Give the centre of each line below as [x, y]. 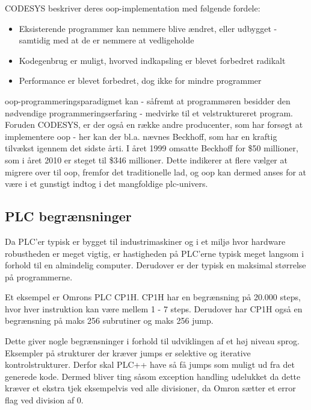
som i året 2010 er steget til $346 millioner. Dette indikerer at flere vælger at [146, 159]
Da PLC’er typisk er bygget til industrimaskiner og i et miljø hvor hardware [145, 241]
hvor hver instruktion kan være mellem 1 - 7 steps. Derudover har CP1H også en [154, 308]
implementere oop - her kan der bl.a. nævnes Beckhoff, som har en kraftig [141, 136]
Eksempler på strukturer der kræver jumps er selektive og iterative [128, 352]
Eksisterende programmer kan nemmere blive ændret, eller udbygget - [148, 28]
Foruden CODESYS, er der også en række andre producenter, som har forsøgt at [154, 125]
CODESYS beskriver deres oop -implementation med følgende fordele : [133, 8]
